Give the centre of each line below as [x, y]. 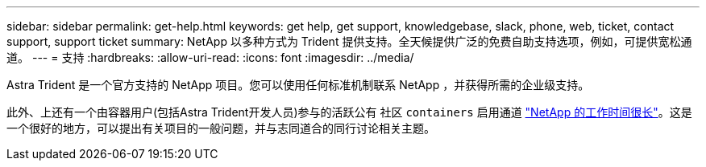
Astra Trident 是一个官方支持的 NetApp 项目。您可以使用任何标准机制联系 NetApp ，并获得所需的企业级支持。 [298, 85]
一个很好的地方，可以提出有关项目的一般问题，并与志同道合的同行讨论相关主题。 [221, 128]
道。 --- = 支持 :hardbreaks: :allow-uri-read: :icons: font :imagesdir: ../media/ [210, 57]
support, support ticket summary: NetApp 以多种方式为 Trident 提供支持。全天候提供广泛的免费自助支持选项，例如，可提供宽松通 [349, 41]
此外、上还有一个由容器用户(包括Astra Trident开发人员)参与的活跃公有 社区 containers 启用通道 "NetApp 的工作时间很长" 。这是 [349, 112]
